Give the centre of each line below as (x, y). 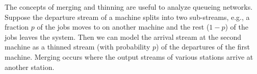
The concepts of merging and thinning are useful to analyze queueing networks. (129, 7)
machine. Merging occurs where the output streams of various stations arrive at (129, 56)
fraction (17, 27)
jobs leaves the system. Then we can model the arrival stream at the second (123, 36)
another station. (30, 67)
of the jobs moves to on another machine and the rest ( (123, 27)
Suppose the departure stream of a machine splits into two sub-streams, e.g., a (127, 17)
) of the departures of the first (203, 47)
